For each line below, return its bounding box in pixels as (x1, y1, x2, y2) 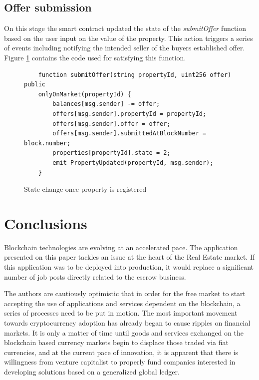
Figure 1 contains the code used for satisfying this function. (4, 52, 186, 62)
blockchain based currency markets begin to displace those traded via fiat (4, 337, 229, 348)
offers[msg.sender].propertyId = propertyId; (52, 110, 207, 117)
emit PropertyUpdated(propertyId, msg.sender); (52, 159, 214, 166)
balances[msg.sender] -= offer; (52, 100, 160, 108)
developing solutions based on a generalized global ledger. (4, 366, 180, 377)
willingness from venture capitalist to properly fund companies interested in (4, 357, 236, 367)
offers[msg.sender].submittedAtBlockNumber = (52, 130, 207, 137)
